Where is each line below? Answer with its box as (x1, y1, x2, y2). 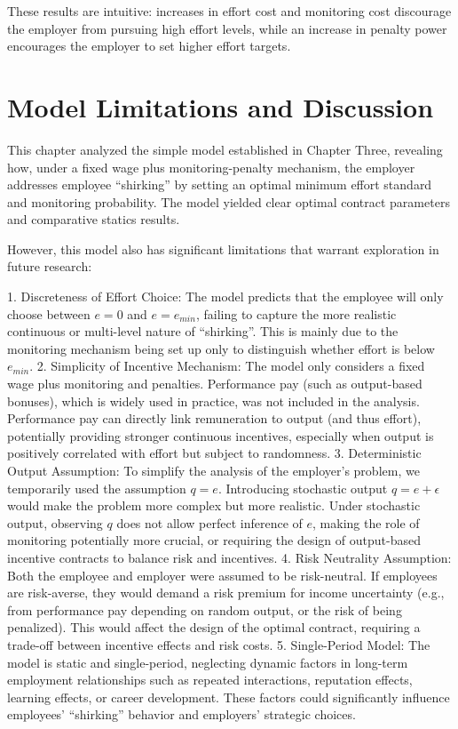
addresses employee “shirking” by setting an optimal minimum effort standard (7, 175, 432, 194)
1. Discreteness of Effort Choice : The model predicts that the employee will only (7, 287, 444, 306)
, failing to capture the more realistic (195, 304, 397, 323)
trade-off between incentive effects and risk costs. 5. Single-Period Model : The (7, 635, 430, 653)
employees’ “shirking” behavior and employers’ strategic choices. (7, 705, 356, 724)
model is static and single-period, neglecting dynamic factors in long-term (7, 653, 408, 671)
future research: (7, 257, 92, 276)
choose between (7, 304, 91, 323)
